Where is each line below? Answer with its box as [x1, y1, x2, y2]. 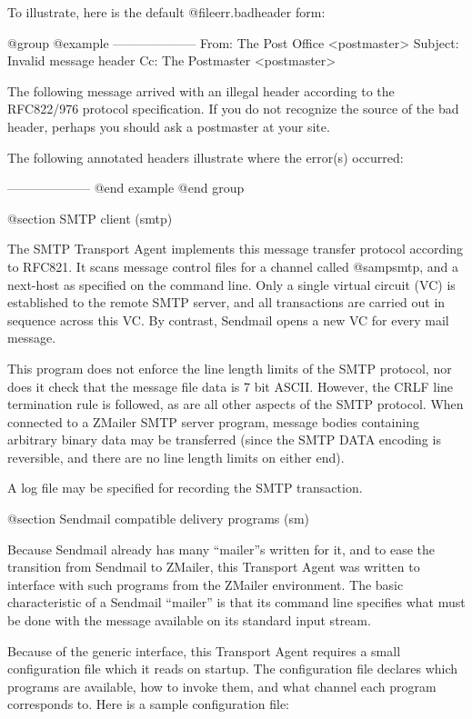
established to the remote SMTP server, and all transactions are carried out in [7, 293, 446, 312]
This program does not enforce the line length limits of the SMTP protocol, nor [7, 358, 452, 377]
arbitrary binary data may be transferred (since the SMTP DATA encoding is [7, 430, 441, 449]
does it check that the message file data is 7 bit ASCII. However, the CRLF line [7, 376, 454, 395]
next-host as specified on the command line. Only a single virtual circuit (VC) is [7, 275, 456, 294]
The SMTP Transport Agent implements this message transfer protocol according [7, 239, 463, 258]
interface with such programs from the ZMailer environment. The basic [7, 574, 404, 594]
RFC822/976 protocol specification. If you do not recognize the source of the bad [7, 99, 459, 118]
